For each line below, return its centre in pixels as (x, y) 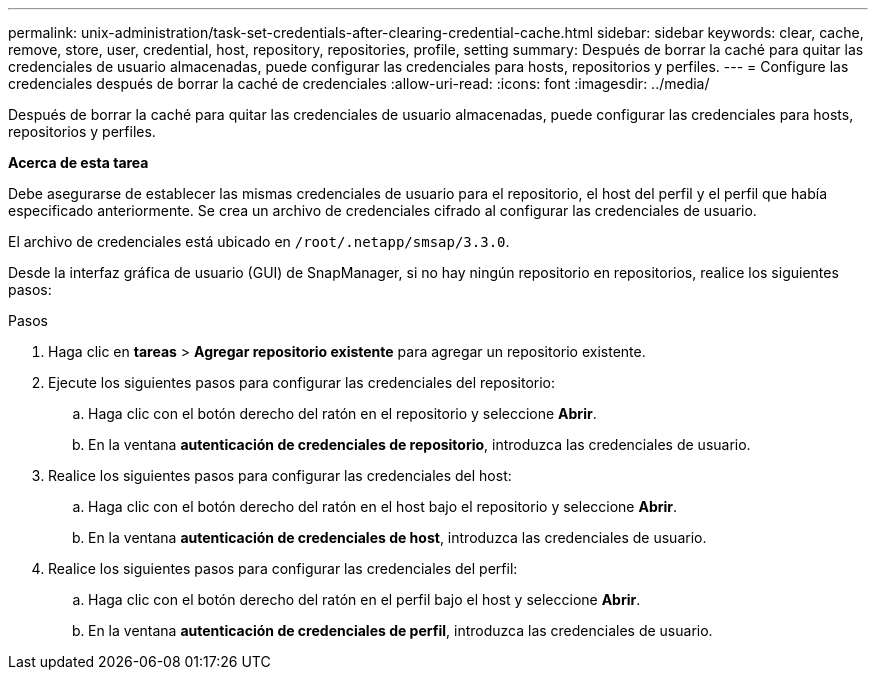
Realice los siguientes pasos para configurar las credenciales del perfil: (283, 568)
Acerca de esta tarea (78, 162)
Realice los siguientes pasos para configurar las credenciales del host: (280, 475)
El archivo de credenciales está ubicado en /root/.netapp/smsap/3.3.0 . (259, 241)
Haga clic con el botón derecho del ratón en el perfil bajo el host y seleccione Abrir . (364, 599)
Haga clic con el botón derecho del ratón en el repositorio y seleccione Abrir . (342, 413)
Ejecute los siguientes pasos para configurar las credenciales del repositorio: (302, 382)
